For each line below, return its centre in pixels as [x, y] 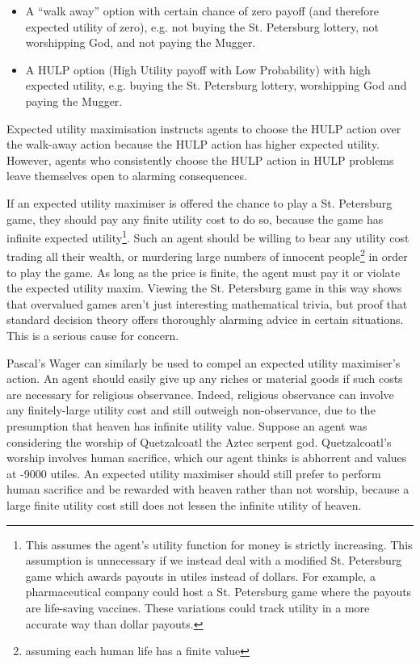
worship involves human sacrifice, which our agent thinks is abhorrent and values [207, 458]
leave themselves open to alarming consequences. [127, 176]
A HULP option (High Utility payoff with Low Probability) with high [198, 69]
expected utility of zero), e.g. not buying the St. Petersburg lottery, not [202, 26]
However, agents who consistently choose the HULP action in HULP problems [200, 160]
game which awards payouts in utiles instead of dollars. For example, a [200, 576]
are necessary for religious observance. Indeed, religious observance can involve [200, 394]
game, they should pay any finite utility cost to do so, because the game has [195, 219]
